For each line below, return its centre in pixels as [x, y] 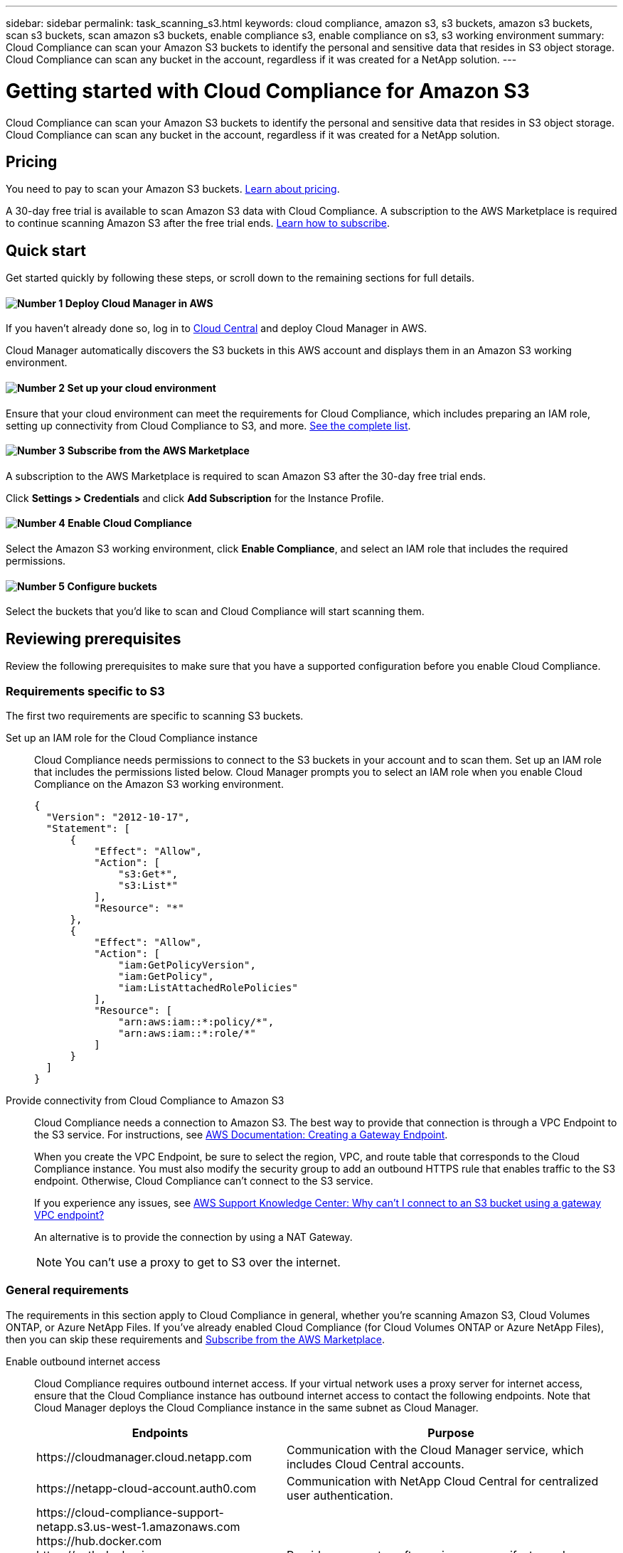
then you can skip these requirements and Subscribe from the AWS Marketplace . [196, 1339]
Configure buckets [112, 586]
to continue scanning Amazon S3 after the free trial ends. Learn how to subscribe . [198, 223]
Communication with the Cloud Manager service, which [435, 1450]
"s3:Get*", [148, 874]
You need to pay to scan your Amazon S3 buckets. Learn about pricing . [173, 189]
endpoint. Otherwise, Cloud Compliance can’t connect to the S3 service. [204, 1180]
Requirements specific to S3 [85, 691]
